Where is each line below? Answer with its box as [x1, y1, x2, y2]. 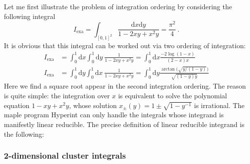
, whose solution [69, 100, 117, 110]
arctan [161, 67, 175, 72]
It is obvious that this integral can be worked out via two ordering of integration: [4, 40, 246, 50]
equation [4, 100, 30, 110]
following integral [4, 11, 55, 21]
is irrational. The [194, 100, 245, 110]
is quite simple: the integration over [4, 91, 110, 101]
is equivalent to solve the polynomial [118, 91, 227, 101]
